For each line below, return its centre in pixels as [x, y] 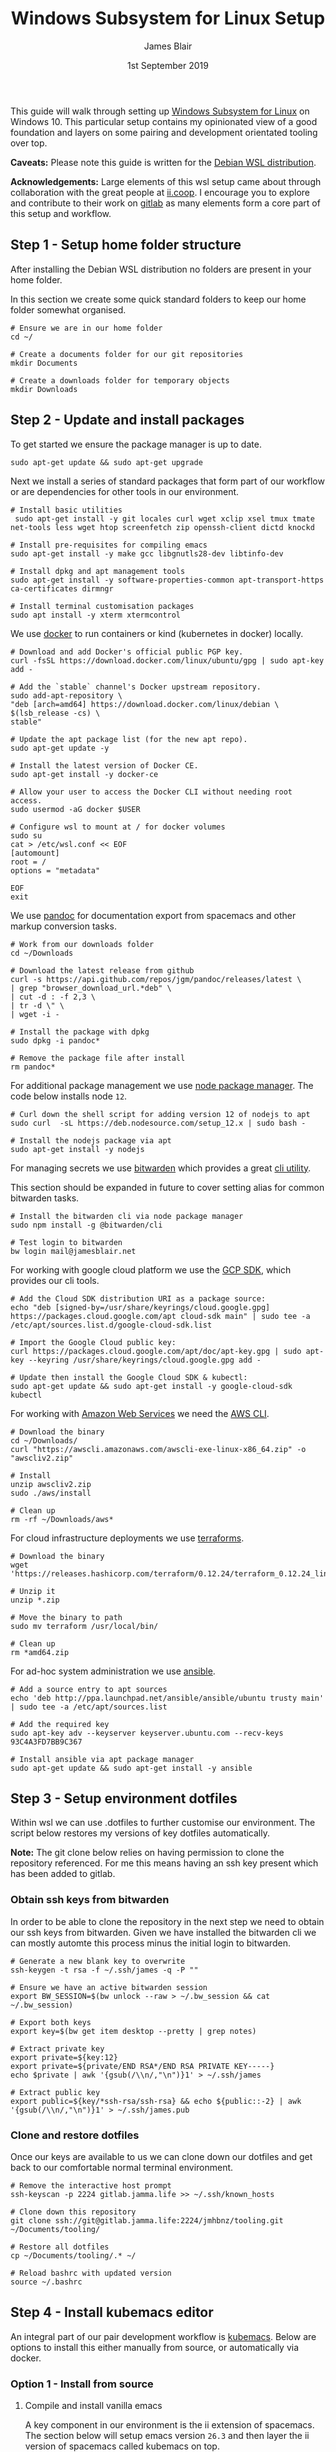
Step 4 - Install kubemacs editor [112, 2312]
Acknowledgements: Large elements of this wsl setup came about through [166, 181]
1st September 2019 [168, 65]
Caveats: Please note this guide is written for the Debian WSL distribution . [163, 162]
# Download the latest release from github [102, 970]
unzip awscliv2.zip [51, 1484]
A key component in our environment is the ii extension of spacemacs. [169, 2425]
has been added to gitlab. [63, 1874]
